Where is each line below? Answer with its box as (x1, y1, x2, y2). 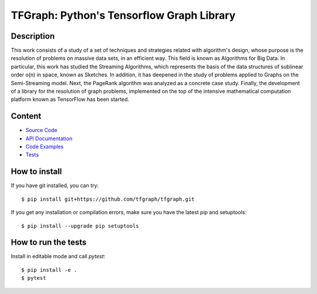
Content (11, 111, 42, 121)
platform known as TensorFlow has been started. (11, 96, 129, 103)
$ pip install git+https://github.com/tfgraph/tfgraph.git (21, 195, 195, 202)
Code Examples (25, 143, 64, 150)
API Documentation (25, 135, 73, 142)
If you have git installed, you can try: (11, 182, 99, 189)
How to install (11, 167, 62, 177)
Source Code (25, 127, 58, 134)
